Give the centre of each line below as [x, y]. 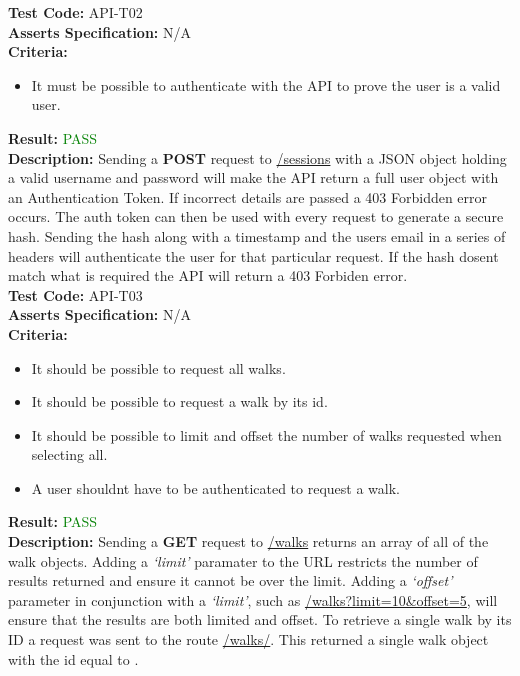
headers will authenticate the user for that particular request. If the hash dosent [253, 255]
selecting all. [69, 454]
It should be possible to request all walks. [158, 367]
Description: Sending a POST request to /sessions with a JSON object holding [257, 157]
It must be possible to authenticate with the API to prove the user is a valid [266, 84]
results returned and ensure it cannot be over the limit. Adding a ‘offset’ [230, 580]
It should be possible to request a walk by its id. [179, 401]
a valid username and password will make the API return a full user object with [253, 177]
